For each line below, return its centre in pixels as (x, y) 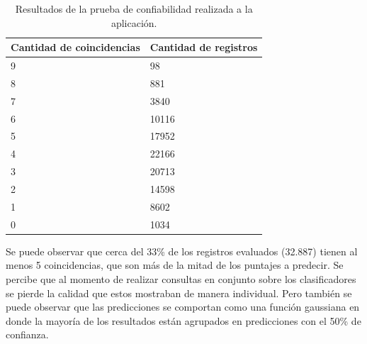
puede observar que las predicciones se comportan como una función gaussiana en (183, 307)
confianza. (27, 334)
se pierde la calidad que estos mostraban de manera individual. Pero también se (179, 293)
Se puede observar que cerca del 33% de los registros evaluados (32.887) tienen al (182, 251)
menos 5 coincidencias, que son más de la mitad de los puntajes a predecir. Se (175, 265)
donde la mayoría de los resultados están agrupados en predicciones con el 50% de (183, 320)
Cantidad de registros (204, 47)
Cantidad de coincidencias (75, 47)
